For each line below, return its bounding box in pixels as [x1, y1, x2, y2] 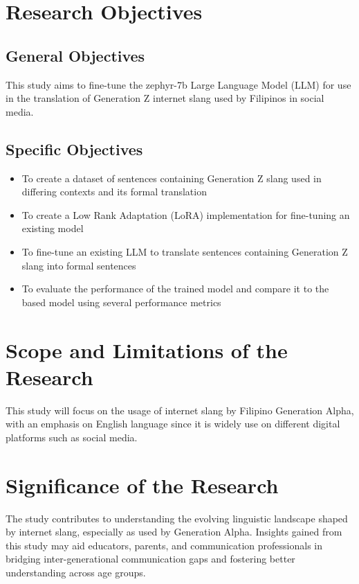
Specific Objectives [6, 138, 143, 159]
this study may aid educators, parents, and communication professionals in [6, 538, 323, 552]
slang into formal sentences [21, 258, 136, 272]
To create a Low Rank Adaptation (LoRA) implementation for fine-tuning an [21, 207, 350, 222]
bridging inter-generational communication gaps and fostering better [6, 551, 295, 566]
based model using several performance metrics [21, 294, 221, 309]
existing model [21, 221, 84, 236]
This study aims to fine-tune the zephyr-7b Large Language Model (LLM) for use [6, 77, 351, 91]
